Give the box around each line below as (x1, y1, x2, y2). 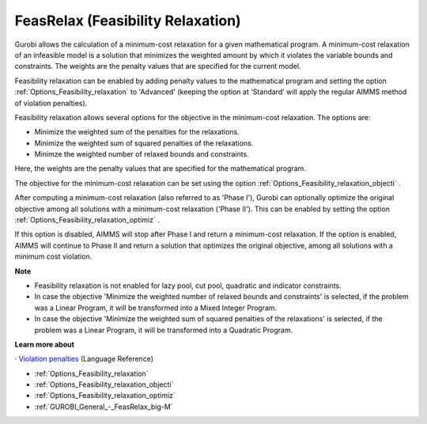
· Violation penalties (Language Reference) (14, 354, 154, 364)
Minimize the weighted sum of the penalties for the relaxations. (34, 127, 240, 137)
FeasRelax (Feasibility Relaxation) (14, 12, 241, 29)
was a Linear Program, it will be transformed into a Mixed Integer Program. (34, 303, 278, 312)
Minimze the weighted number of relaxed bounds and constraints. (34, 150, 249, 159)
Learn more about (14, 339, 75, 349)
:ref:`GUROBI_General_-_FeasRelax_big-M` (34, 402, 173, 411)
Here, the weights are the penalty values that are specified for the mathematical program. (14, 164, 306, 173)
